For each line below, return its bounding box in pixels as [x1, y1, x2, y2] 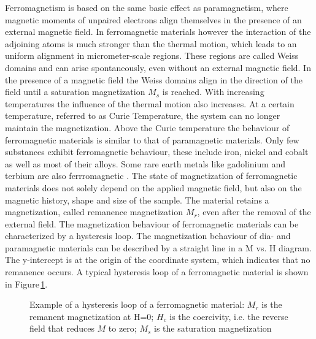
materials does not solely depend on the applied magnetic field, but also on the [5, 181, 302, 194]
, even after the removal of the [197, 205, 311, 218]
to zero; [108, 322, 137, 335]
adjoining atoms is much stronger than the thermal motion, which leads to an [5, 37, 297, 50]
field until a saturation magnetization [5, 85, 145, 98]
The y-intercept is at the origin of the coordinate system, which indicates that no [5, 253, 310, 266]
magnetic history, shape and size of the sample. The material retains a [5, 193, 269, 206]
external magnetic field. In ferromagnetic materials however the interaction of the [5, 25, 311, 38]
